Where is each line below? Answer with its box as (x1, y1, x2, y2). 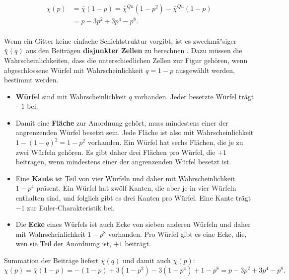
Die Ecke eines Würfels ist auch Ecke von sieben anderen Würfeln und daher (15, 219, 251, 229)
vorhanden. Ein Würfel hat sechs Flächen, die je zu (87, 137, 243, 147)
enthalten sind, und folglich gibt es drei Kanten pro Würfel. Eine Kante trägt (15, 193, 251, 203)
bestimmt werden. (4, 74, 59, 85)
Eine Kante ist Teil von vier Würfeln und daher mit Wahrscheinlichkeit (15, 173, 235, 183)
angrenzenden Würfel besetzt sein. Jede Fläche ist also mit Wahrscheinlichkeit (15, 127, 254, 138)
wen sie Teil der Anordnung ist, (15, 238, 112, 249)
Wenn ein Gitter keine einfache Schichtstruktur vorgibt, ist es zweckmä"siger (4, 35, 237, 46)
